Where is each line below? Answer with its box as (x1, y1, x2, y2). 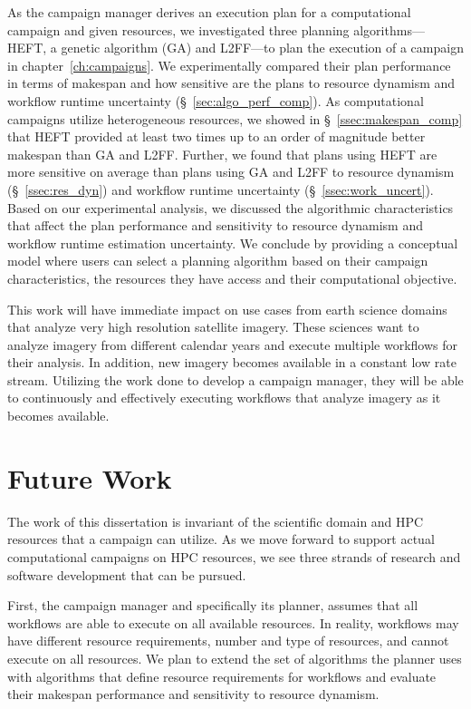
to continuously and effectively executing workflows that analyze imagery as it (7, 388, 441, 407)
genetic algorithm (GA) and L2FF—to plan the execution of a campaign (61, 38, 464, 57)
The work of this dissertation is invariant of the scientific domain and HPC (7, 511, 424, 530)
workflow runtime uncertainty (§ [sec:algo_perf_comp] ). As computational (7, 91, 424, 110)
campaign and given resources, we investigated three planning (7, 20, 350, 39)
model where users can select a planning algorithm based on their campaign (7, 251, 428, 270)
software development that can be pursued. (7, 565, 246, 584)
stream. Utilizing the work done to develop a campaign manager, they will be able (7, 370, 464, 389)
